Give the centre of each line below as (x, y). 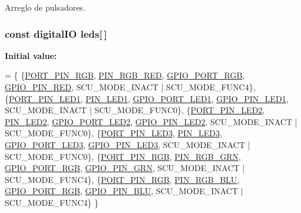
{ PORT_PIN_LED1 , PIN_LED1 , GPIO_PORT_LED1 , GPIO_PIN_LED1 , (147, 98)
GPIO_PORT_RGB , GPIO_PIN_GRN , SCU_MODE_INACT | (125, 168)
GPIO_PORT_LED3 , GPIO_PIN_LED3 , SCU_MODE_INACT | (128, 144)
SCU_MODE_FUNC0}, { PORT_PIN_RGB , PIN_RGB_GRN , (123, 156)
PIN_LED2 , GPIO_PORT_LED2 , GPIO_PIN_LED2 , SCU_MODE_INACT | (151, 121)
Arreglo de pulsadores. (45, 7)
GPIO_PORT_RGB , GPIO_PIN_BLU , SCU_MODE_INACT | (124, 191)
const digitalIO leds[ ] (56, 33)
